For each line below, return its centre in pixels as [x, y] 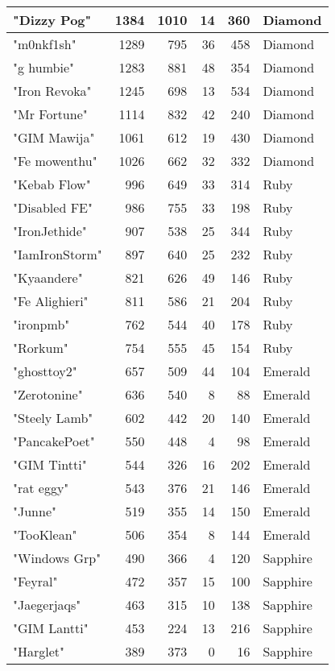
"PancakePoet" [54, 441]
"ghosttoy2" [45, 371]
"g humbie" [43, 67]
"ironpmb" [41, 324]
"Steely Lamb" [53, 418]
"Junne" [35, 511]
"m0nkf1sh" [45, 44]
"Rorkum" [41, 348]
